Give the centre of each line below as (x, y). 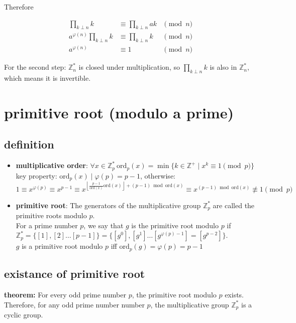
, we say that (104, 225)
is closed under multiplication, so (129, 67)
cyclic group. (24, 315)
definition (29, 144)
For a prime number (47, 225)
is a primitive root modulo (62, 246)
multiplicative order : (52, 165)
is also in (223, 67)
